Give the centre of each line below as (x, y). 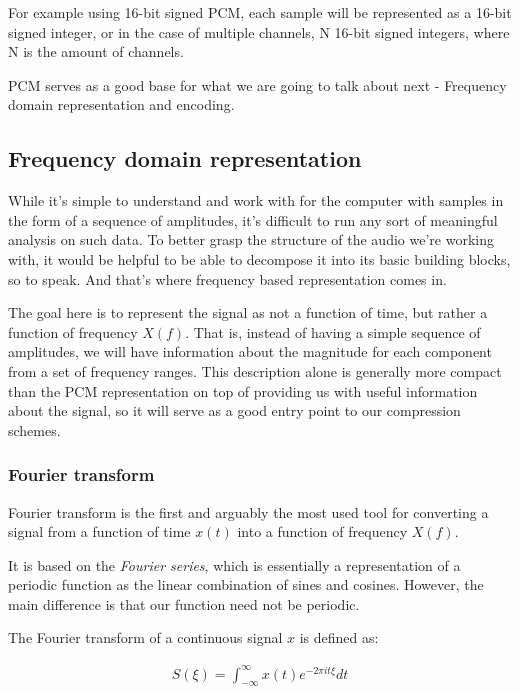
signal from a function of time (99, 531)
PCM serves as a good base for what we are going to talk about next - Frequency (257, 84)
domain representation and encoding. (121, 104)
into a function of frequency (322, 531)
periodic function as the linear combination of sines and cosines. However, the (246, 584)
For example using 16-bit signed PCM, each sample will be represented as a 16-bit (260, 12)
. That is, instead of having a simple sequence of (333, 331)
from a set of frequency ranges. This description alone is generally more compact (255, 370)
